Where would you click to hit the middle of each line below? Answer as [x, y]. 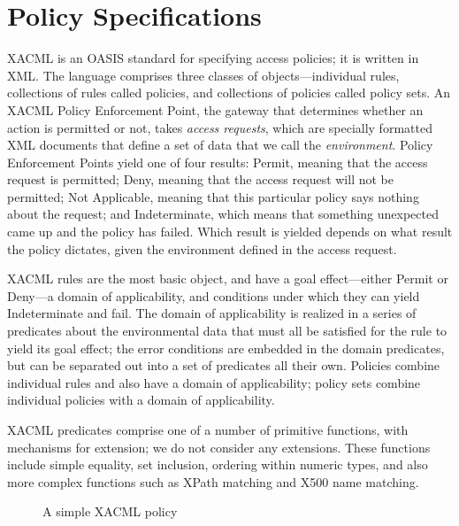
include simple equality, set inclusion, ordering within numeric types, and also [218, 464]
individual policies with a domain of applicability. [141, 400]
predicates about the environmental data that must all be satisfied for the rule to [227, 331]
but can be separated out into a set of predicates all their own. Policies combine [224, 365]
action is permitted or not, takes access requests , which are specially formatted [220, 127]
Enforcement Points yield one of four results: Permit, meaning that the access [218, 162]
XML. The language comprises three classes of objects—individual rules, [203, 75]
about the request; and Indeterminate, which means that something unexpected [223, 214]
